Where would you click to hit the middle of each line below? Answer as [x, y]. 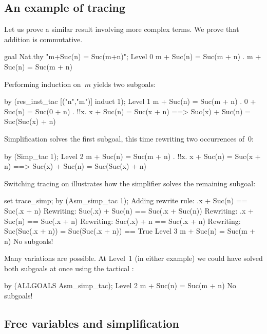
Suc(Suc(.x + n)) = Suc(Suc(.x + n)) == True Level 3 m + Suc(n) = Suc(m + [130, 231]
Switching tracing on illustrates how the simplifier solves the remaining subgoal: [130, 183]
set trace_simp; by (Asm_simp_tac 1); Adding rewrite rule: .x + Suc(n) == [126, 200]
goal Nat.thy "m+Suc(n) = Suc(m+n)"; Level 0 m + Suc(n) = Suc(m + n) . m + [133, 56]
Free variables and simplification [92, 323]
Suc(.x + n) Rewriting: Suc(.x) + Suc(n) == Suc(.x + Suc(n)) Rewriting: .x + [129, 210]
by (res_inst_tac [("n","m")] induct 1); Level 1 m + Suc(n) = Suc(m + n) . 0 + [130, 101]
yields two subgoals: [124, 84]
